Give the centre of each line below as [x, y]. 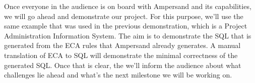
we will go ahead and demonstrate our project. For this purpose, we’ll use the [124, 16]
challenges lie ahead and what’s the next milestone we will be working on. [118, 75]
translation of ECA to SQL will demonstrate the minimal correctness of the [121, 55]
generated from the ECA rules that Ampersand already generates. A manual [122, 45]
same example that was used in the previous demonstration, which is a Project [126, 26]
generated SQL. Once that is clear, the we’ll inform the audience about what [123, 65]
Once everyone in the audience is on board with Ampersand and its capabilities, [128, 6]
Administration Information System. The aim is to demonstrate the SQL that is [128, 35]
